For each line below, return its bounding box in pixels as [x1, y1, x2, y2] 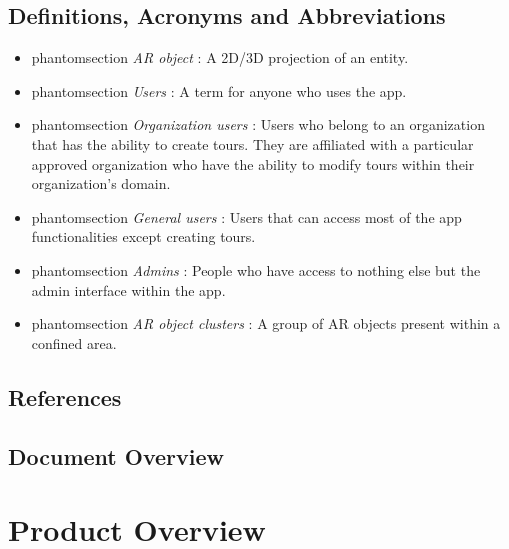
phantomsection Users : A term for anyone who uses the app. [31, 80, 407, 101]
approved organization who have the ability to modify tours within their [31, 153, 475, 174]
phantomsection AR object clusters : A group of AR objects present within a [31, 313, 501, 334]
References [8, 381, 122, 412]
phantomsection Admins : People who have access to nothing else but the [31, 259, 481, 280]
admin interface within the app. [31, 279, 226, 300]
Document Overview [8, 440, 224, 471]
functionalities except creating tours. [31, 226, 256, 247]
